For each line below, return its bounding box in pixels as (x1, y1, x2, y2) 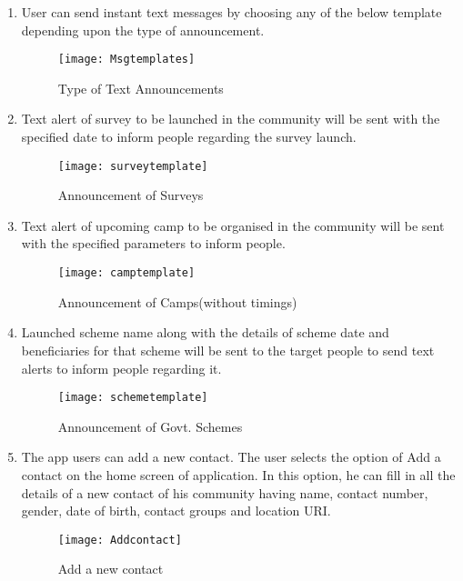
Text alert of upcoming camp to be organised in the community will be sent (21, 215, 445, 235)
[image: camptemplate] (57, 266, 196, 280)
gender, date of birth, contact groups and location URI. (21, 501, 331, 520)
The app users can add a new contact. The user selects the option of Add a (21, 447, 441, 466)
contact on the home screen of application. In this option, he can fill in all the (21, 465, 456, 484)
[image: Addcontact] (57, 533, 182, 546)
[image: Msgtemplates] (57, 53, 196, 66)
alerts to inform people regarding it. (21, 358, 222, 377)
